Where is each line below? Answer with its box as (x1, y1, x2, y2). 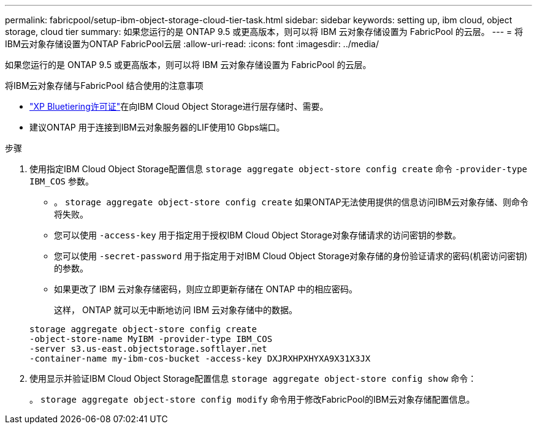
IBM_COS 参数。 (29, 176, 94, 186)
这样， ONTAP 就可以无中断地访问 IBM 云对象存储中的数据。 (54, 305, 298, 315)
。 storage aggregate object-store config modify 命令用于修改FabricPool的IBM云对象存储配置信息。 (29, 394, 475, 404)
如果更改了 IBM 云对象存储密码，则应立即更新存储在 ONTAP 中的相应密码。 (54, 284, 358, 294)
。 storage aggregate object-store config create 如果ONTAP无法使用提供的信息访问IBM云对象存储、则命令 (54, 197, 529, 207)
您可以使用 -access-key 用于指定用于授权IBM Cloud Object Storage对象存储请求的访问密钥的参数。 (54, 230, 461, 240)
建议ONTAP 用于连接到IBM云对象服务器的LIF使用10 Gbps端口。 (29, 122, 285, 132)
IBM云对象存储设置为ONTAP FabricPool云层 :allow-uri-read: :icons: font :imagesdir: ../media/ (5, 39, 379, 49)
